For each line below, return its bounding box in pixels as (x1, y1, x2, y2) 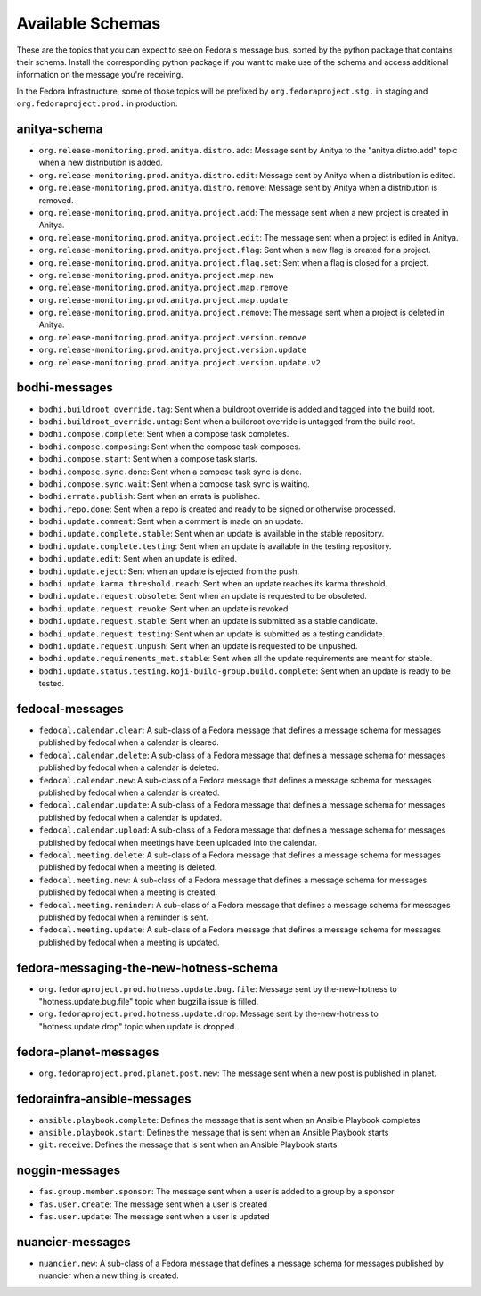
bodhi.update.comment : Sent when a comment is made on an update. (38, 516, 304, 527)
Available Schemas (16, 13, 161, 33)
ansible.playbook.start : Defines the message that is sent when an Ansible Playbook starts (38, 1127, 389, 1137)
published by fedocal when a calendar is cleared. (38, 737, 220, 748)
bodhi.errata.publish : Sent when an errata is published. (38, 491, 261, 502)
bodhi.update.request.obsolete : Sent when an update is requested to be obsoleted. (38, 591, 367, 602)
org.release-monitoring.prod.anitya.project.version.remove (38, 332, 307, 342)
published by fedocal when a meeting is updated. (38, 937, 220, 947)
